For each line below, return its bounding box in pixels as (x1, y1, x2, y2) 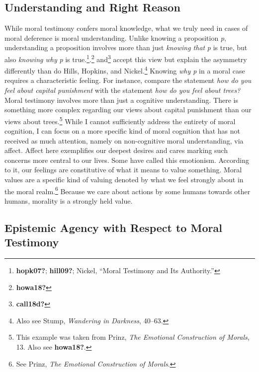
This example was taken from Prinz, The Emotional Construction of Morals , (16, 332, 250, 342)
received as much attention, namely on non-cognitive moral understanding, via (4, 135, 244, 146)
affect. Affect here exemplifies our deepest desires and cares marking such (4, 145, 228, 155)
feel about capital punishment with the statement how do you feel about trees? (4, 85, 241, 95)
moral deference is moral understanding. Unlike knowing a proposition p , (4, 32, 226, 43)
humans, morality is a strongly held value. (4, 195, 133, 206)
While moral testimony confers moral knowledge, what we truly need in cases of (4, 23, 248, 33)
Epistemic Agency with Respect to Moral (4, 220, 222, 235)
